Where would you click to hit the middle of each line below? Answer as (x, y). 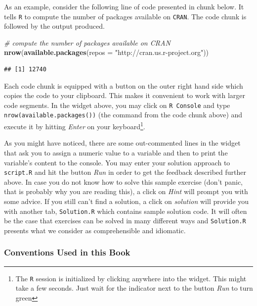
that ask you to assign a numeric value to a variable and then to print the (116, 152)
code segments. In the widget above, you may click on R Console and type (117, 105)
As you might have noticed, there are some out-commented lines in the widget (122, 143)
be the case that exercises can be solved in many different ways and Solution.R (125, 221)
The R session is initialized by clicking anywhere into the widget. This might (131, 278)
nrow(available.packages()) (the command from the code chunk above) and (123, 115)
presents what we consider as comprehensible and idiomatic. (95, 230)
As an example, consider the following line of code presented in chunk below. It (124, 6)
